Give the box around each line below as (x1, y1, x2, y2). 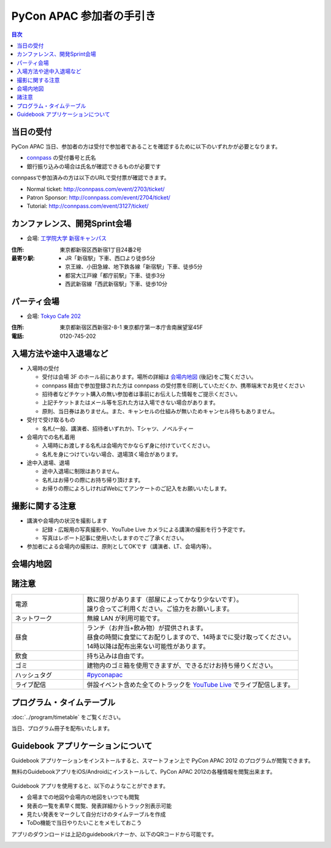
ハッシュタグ (15, 671, 52, 680)
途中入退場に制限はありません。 (42, 467, 123, 475)
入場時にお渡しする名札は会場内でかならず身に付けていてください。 (42, 442, 214, 449)
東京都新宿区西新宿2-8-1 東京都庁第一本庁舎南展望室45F (59, 324, 204, 331)
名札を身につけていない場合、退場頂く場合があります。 (42, 450, 181, 457)
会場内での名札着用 (26, 433, 75, 440)
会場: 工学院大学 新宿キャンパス (26, 235, 107, 242)
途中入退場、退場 (26, 459, 70, 467)
